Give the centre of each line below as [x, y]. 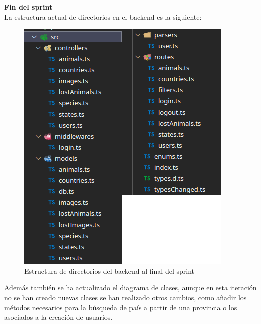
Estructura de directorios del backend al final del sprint [109, 271]
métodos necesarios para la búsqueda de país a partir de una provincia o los [121, 307]
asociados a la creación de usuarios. [58, 317]
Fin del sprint [28, 7]
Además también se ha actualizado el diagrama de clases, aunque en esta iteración [130, 288]
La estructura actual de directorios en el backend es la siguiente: [103, 16]
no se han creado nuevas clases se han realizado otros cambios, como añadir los [125, 297]
